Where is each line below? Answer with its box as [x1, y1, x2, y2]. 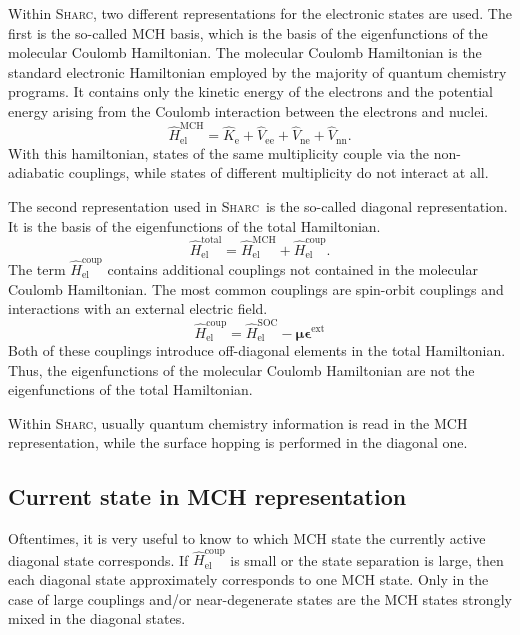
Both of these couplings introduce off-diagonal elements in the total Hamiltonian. [8, 339, 506, 360]
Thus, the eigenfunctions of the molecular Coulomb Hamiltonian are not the [8, 359, 475, 380]
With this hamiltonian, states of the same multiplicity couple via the [8, 142, 430, 163]
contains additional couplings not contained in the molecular [107, 259, 478, 279]
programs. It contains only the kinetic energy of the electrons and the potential [8, 81, 493, 102]
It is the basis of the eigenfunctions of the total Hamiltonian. [8, 215, 381, 236]
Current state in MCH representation [8, 481, 407, 512]
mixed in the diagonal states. [8, 608, 186, 629]
